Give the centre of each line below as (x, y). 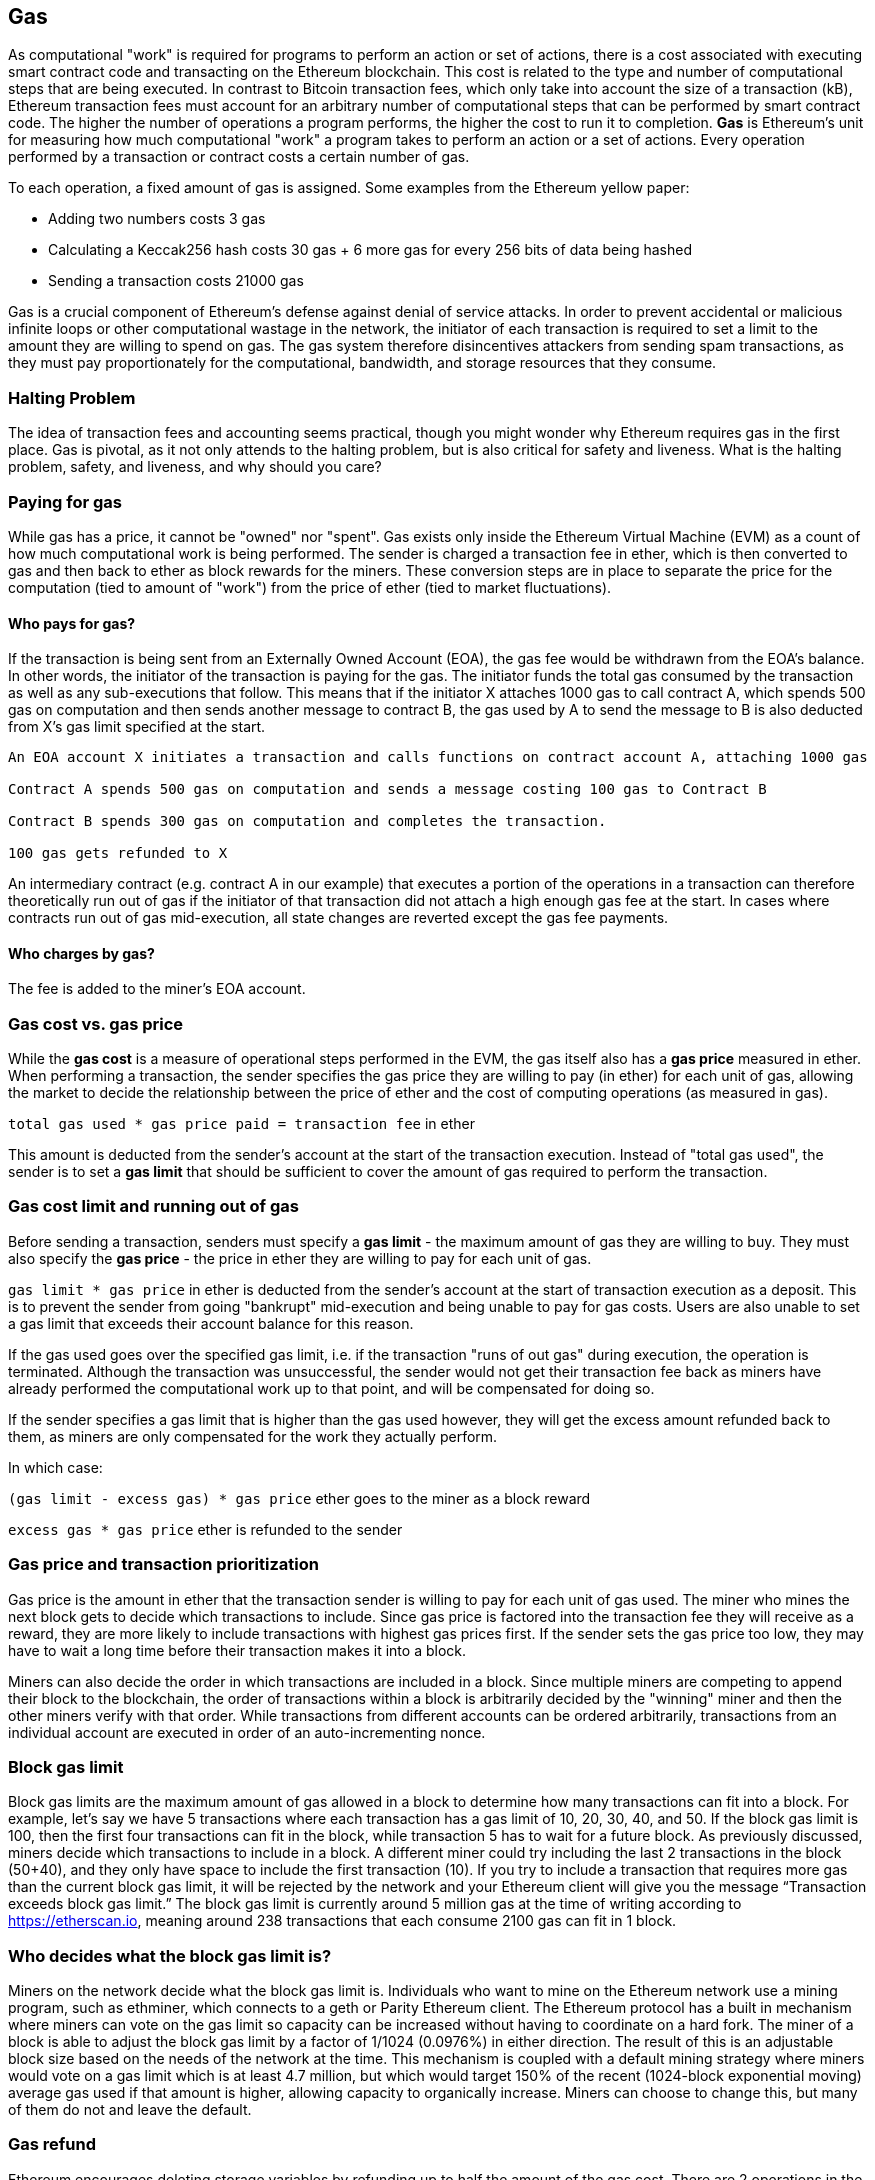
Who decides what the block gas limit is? (170, 1955)
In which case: (55, 1467)
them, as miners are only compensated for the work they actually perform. (253, 1436)
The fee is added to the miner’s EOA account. (157, 989)
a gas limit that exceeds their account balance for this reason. (211, 1323)
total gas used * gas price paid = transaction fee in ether (242, 1124)
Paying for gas (65, 501)
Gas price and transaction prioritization (163, 1564)
